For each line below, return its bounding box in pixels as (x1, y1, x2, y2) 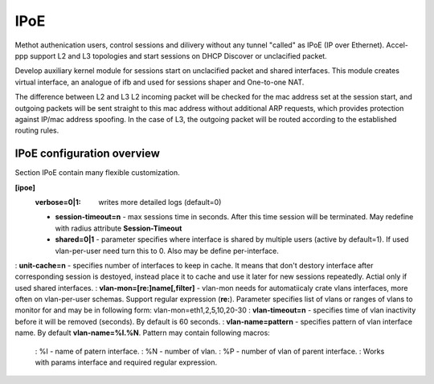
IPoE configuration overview (14, 147, 161, 161)
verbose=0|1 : (35, 197, 81, 206)
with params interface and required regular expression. (35, 357, 218, 367)
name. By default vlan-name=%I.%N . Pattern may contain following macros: (14, 328, 271, 337)
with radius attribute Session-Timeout (55, 223, 182, 233)
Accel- (386, 40, 409, 50)
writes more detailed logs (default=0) (98, 197, 222, 206)
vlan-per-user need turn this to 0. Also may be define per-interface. (55, 246, 279, 255)
